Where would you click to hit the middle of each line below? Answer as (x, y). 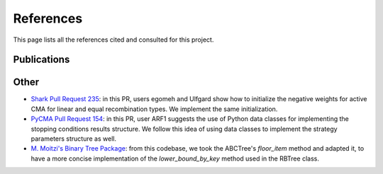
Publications (41, 60)
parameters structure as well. (74, 139)
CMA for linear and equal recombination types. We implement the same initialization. (154, 109)
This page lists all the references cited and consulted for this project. (113, 40)
